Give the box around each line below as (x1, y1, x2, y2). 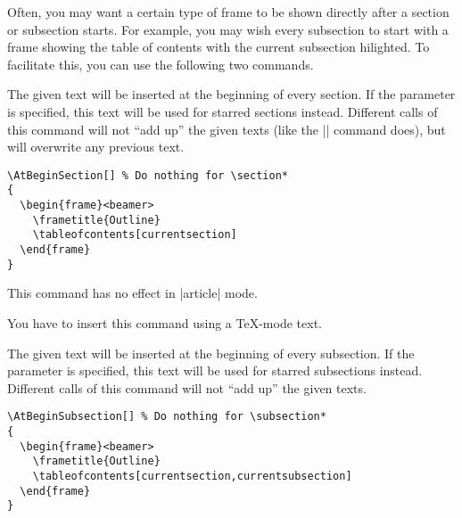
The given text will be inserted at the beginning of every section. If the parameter (7, 85, 456, 103)
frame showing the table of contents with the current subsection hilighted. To (7, 37, 430, 56)
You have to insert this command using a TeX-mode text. (7, 313, 322, 332)
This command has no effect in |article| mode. (7, 284, 258, 302)
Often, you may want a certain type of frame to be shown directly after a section (7, 3, 450, 21)
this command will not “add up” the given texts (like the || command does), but (7, 119, 446, 138)
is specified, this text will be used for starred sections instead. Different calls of (7, 102, 438, 120)
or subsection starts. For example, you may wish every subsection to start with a (7, 20, 449, 38)
